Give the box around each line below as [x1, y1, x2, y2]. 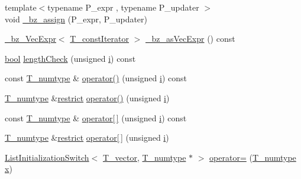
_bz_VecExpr [5, 32, 56, 45]
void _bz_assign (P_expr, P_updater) [5, 12, 148, 25]
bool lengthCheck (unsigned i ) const [5, 52, 136, 64]
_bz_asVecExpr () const [145, 32, 235, 45]
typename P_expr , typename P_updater [47, 1, 199, 13]
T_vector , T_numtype [102, 151, 186, 163]
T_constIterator [70, 32, 130, 45]
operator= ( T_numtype [209, 151, 296, 163]
